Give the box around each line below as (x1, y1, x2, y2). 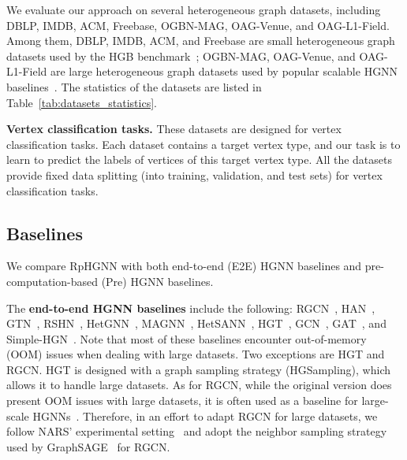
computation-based (6, 273, 98, 289)
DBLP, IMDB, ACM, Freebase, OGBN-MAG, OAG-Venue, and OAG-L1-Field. (6, 17, 390, 33)
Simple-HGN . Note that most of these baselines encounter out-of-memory (6, 330, 367, 347)
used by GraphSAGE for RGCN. (6, 438, 170, 454)
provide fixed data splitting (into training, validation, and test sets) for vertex (6, 166, 383, 183)
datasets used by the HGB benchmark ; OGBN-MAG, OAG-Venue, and (6, 47, 356, 64)
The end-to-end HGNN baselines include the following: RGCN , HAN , (6, 299, 375, 316)
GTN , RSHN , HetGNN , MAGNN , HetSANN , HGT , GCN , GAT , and (6, 315, 386, 332)
